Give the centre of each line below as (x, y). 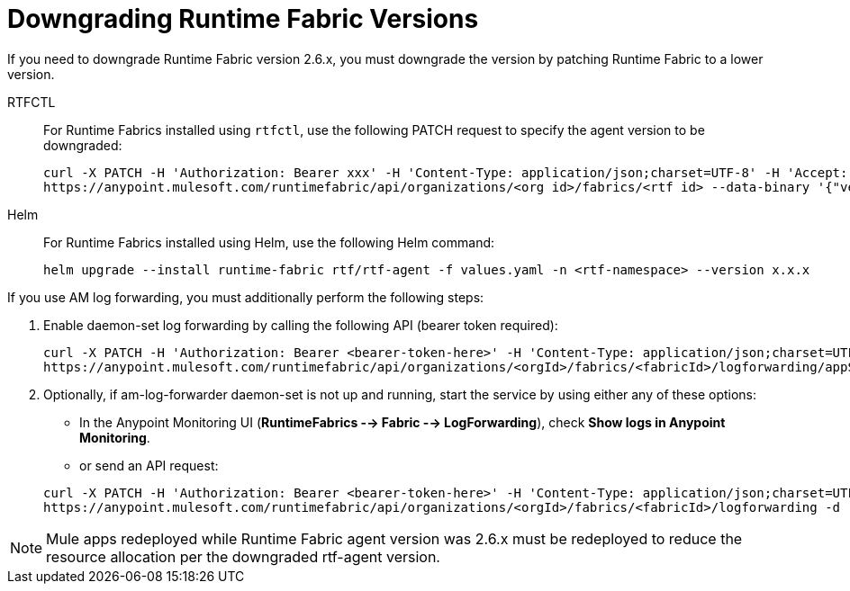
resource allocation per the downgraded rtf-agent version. (243, 556)
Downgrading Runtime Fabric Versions (243, 19)
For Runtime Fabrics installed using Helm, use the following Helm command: (269, 242)
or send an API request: (149, 465)
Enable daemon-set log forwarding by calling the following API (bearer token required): (301, 325)
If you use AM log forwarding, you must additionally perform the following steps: (246, 297)
